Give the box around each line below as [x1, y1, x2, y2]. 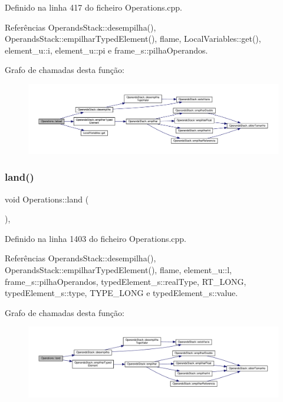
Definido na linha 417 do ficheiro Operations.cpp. [5, 1, 183, 13]
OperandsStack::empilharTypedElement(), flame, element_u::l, [5, 263, 232, 275]
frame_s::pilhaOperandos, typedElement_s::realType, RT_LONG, [5, 275, 246, 287]
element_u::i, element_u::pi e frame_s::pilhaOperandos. [5, 44, 208, 56]
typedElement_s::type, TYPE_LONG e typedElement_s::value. [5, 287, 238, 299]
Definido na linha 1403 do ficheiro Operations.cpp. [5, 232, 187, 244]
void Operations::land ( [5, 192, 89, 205]
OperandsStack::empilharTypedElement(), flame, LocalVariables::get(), [5, 32, 261, 45]
